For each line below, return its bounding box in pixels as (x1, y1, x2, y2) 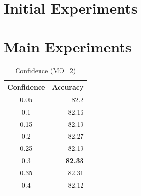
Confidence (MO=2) (15, 65, 76, 75)
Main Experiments (4, 36, 132, 56)
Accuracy (52, 82, 84, 92)
